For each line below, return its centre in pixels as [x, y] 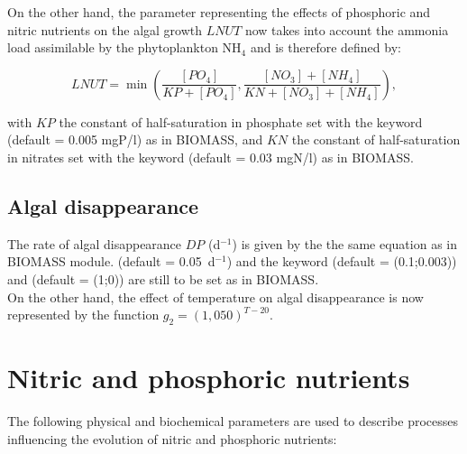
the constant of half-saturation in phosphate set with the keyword [241, 121]
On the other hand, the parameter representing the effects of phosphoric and [219, 12]
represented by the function [83, 315]
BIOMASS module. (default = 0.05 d [111, 261]
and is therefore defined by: [325, 47]
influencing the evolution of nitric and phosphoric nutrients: [172, 438]
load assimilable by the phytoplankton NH [124, 47]
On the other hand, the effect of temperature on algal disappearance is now [215, 296]
